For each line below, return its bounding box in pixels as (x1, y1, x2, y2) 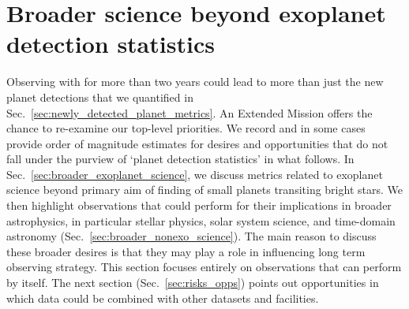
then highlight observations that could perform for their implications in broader (6, 197, 392, 214)
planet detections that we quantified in (6, 88, 193, 105)
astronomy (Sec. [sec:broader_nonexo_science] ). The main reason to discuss (6, 228, 377, 244)
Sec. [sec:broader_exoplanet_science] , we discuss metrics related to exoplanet (6, 166, 383, 182)
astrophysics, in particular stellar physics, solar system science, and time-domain (6, 212, 396, 229)
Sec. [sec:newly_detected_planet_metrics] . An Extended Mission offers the (6, 104, 373, 121)
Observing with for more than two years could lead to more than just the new (6, 73, 384, 90)
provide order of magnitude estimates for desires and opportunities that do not (6, 135, 388, 151)
